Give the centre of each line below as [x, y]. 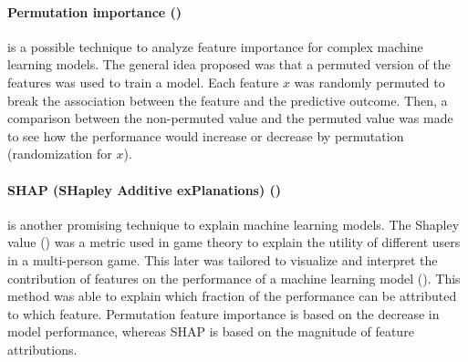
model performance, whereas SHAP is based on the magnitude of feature [211, 331]
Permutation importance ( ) [95, 11]
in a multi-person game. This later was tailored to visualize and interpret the [223, 259]
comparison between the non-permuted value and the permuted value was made [230, 118]
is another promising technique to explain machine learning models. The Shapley [234, 224]
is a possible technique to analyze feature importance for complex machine [215, 46]
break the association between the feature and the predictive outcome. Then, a [228, 100]
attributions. [42, 349]
